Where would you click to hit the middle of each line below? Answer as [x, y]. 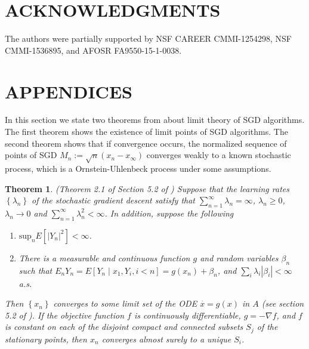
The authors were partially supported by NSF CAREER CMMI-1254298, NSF [149, 38]
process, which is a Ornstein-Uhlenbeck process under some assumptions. [138, 168]
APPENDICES [69, 91]
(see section [283, 303]
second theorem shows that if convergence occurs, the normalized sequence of [146, 143]
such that [35, 270]
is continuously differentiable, [187, 315]
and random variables [239, 257]
